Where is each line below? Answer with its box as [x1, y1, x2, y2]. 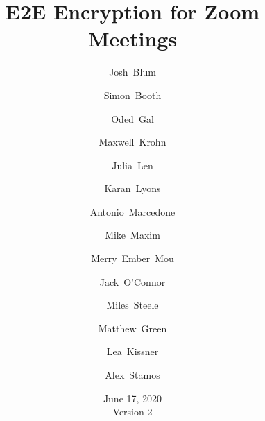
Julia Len [112, 157, 153, 172]
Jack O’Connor [99, 274, 166, 289]
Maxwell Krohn [99, 135, 166, 149]
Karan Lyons [104, 181, 161, 196]
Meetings [87, 24, 178, 53]
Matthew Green [98, 320, 167, 335]
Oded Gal [111, 111, 154, 126]
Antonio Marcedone [89, 204, 176, 218]
